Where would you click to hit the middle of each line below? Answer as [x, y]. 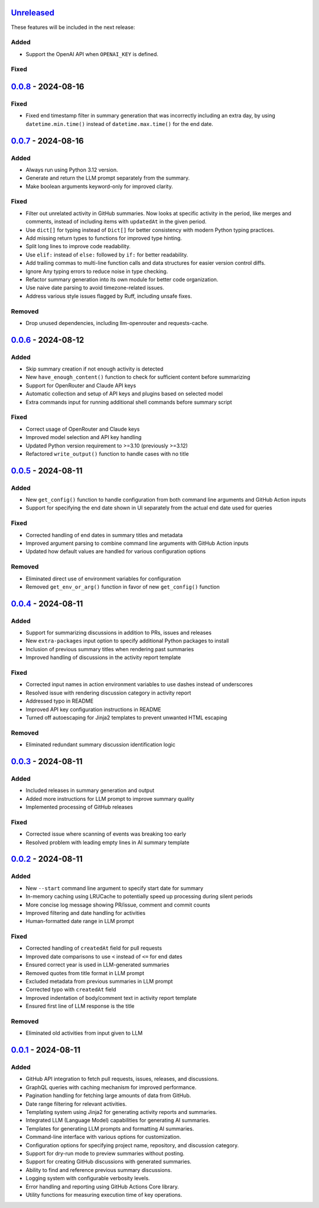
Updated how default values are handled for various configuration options [116, 551]
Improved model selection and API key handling [84, 437]
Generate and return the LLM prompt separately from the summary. [108, 178]
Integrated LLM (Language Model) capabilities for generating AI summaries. [118, 1121]
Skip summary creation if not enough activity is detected [95, 369]
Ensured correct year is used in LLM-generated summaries [97, 965]
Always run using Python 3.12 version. [72, 170]
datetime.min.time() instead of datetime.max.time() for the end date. [120, 124]
